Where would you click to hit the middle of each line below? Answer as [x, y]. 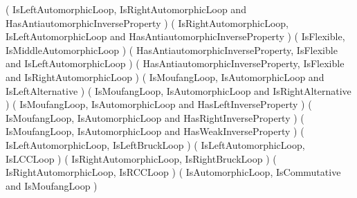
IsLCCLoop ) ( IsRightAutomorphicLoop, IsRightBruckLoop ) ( [141, 158]
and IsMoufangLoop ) [52, 185]
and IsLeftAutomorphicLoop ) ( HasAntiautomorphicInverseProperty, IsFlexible [175, 63]
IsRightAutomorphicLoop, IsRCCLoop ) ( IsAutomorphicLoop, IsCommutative [173, 172]
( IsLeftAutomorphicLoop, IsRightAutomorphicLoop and [126, 9]
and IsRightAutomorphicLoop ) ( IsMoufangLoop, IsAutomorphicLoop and [165, 76]
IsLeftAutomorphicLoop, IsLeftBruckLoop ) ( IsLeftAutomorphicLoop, [155, 144]
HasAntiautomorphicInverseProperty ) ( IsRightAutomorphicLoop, [147, 22]
